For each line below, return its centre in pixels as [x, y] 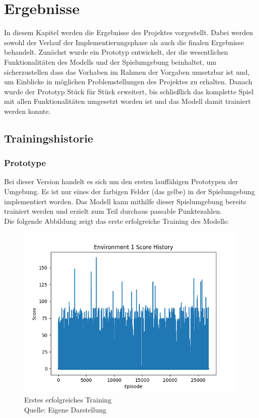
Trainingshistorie [49, 138]
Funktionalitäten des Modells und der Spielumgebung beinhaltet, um [110, 61]
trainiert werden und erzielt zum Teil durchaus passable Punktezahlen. [113, 211]
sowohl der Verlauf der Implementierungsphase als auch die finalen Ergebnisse [124, 42]
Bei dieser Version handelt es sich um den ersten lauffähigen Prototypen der [121, 181]
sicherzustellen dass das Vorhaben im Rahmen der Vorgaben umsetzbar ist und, [127, 72]
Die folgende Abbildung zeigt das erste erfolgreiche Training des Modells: [117, 221]
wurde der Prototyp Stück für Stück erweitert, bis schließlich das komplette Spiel [129, 91]
